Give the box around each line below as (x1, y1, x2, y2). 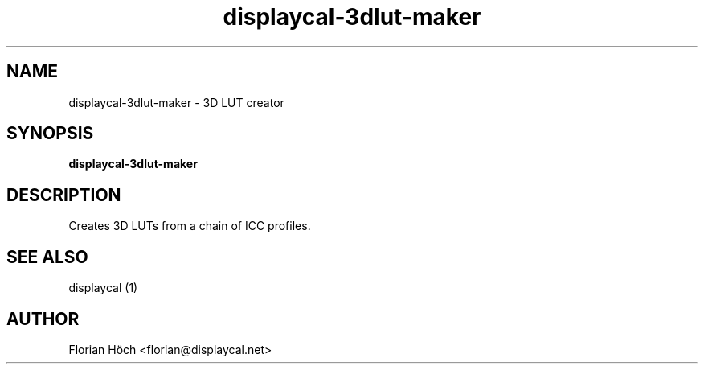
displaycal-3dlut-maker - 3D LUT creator (68, 95, 284, 109)
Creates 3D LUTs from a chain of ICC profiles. (68, 219, 311, 233)
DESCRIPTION (6, 184, 121, 205)
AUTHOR (6, 308, 80, 329)
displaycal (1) (68, 281, 138, 295)
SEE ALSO (6, 246, 88, 267)
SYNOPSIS (6, 123, 94, 144)
